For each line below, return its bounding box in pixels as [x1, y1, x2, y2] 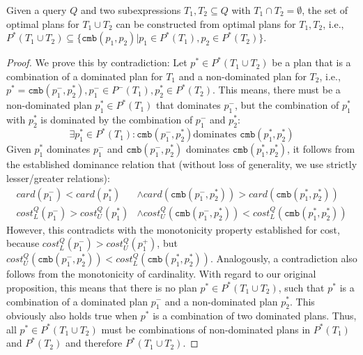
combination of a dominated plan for [6, 68, 163, 83]
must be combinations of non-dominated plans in [101, 322, 311, 336]
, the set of [302, 3, 348, 17]
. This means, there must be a [212, 82, 341, 97]
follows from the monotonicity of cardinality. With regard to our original [6, 266, 316, 281]
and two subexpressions [80, 3, 181, 17]
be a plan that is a [272, 55, 351, 70]
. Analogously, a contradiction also [210, 251, 357, 266]
